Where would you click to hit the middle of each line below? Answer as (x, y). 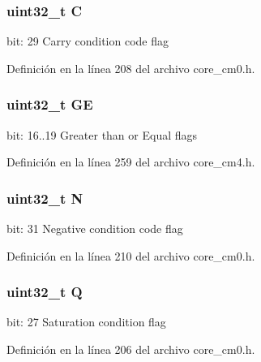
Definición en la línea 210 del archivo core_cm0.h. (131, 255)
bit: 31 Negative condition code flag (95, 228)
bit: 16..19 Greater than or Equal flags (102, 134)
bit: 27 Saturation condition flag (86, 322)
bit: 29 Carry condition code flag (88, 41)
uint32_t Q (45, 292)
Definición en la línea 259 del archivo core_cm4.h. (131, 162)
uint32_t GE (50, 104)
